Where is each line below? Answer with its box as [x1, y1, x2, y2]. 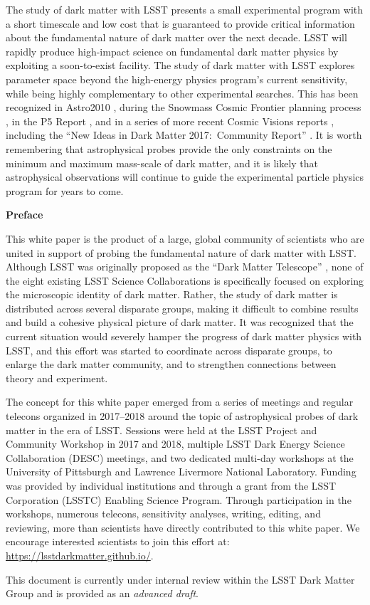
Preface [6, 207, 43, 222]
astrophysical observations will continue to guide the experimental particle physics [6, 169, 364, 184]
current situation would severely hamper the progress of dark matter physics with [6, 329, 362, 344]
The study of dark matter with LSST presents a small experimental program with [6, 2, 364, 16]
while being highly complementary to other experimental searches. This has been [6, 85, 359, 100]
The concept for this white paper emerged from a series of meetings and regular [6, 394, 354, 409]
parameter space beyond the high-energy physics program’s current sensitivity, [6, 71, 348, 86]
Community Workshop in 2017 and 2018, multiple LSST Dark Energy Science [6, 436, 345, 451]
